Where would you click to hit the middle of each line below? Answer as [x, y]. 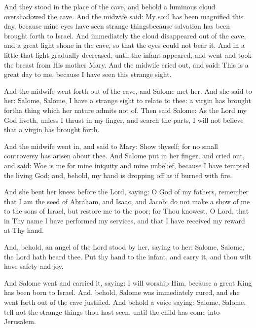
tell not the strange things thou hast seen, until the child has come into [112, 311]
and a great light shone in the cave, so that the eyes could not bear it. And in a [124, 45]
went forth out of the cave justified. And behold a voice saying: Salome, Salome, [125, 302]
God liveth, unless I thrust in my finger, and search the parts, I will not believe [124, 120]
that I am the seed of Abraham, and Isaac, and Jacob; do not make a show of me [127, 201]
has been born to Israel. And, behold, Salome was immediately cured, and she [122, 292]
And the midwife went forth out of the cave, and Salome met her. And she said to [128, 91]
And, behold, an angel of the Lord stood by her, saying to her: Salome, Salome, [124, 247]
